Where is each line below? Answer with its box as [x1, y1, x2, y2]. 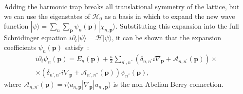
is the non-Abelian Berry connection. [113, 79, 224, 89]
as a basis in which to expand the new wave [104, 11, 235, 21]
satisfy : [64, 42, 89, 52]
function [4, 21, 29, 31]
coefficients [4, 42, 37, 52]
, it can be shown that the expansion [112, 32, 221, 43]
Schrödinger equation [4, 32, 67, 43]
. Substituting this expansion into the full [115, 21, 239, 31]
